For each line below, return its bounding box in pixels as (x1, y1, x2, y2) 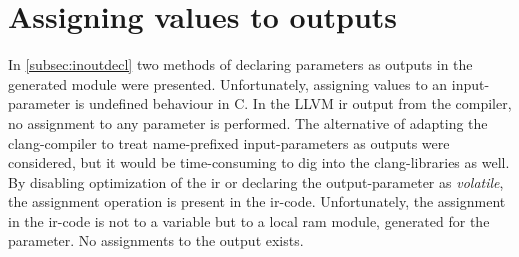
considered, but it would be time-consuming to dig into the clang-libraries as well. (8, 152, 510, 173)
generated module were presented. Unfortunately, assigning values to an (8, 73, 448, 94)
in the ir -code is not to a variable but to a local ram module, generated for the (8, 210, 490, 231)
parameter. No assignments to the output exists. (8, 230, 304, 251)
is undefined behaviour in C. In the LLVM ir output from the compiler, (74, 93, 512, 114)
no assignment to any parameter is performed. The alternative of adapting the (8, 112, 488, 133)
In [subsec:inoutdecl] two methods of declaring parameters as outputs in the (8, 54, 473, 75)
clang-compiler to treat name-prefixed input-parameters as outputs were (8, 132, 450, 153)
